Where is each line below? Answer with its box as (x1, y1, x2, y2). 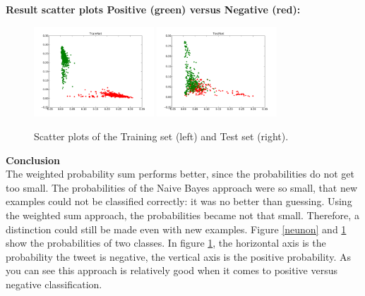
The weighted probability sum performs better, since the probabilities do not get (6, 166, 355, 181)
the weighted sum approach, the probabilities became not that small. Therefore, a (6, 208, 359, 222)
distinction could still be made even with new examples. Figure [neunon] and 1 (6, 221, 347, 236)
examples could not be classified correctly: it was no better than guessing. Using (6, 194, 352, 209)
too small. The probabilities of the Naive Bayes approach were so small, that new (6, 180, 358, 195)
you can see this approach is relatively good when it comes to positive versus (6, 263, 337, 278)
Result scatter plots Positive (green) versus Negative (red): (6, 2, 301, 16)
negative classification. (6, 276, 102, 291)
